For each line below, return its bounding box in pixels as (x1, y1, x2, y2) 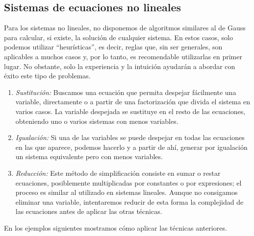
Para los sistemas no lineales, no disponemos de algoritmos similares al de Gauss (4, 23, 246, 33)
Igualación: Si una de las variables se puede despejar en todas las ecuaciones (15, 132, 245, 142)
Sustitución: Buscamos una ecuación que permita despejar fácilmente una (15, 87, 236, 97)
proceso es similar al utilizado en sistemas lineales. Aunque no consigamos (15, 187, 238, 197)
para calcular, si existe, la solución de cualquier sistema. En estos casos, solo (4, 32, 233, 42)
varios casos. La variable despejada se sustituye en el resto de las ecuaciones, (15, 106, 246, 116)
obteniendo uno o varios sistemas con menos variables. (15, 116, 178, 126)
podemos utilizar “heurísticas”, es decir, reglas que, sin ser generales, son (4, 42, 223, 52)
